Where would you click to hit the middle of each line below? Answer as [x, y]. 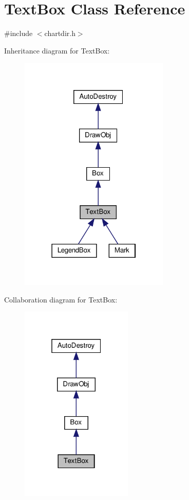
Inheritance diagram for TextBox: [57, 50]
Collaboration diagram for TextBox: [61, 299]
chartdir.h [60, 33]
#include [18, 33]
